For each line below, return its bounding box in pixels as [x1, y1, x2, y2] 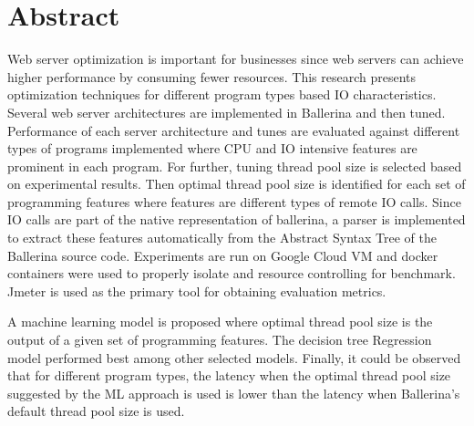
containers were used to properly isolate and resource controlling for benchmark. [7, 264, 456, 283]
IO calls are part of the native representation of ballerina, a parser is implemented [7, 210, 466, 229]
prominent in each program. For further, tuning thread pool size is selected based [7, 156, 462, 175]
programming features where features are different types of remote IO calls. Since [7, 192, 461, 211]
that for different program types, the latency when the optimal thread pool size [7, 366, 451, 385]
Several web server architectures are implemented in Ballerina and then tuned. [7, 102, 446, 121]
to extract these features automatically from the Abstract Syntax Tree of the [7, 228, 437, 247]
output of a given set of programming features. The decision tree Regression [7, 330, 432, 349]
